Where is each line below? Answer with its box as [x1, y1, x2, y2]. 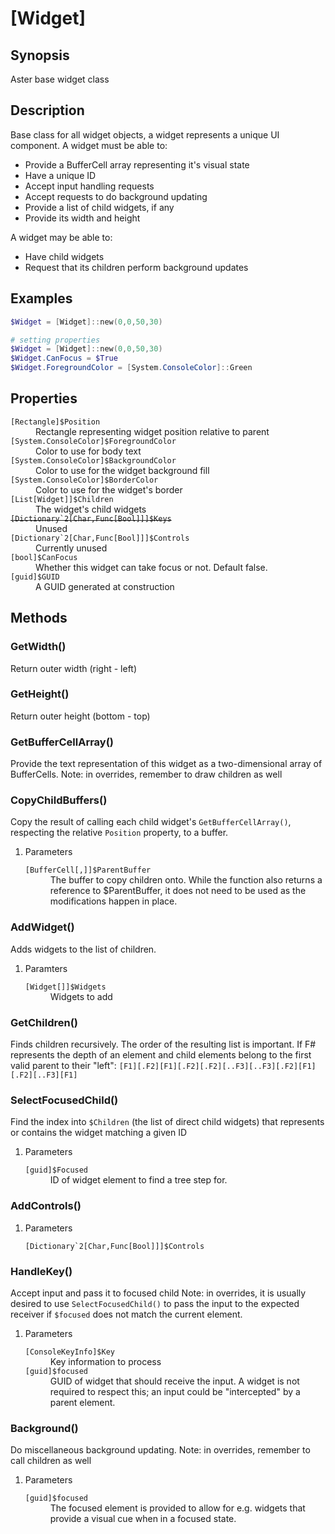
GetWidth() [10, 640, 67, 654]
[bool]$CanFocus [10, 552, 78, 562]
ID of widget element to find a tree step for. [49, 1174, 228, 1186]
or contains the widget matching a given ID [10, 1127, 188, 1139]
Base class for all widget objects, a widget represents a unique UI [10, 128, 280, 141]
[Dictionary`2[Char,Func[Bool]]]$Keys [10, 513, 172, 524]
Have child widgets [24, 250, 105, 262]
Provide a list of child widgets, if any [24, 201, 175, 213]
